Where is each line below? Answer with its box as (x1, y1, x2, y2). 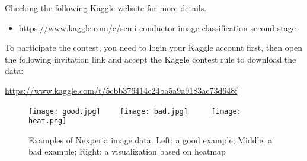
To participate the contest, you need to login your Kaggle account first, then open (5, 41, 302, 54)
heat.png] (28, 117, 67, 126)
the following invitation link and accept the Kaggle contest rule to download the (5, 52, 296, 65)
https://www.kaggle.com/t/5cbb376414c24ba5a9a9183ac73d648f (5, 84, 238, 96)
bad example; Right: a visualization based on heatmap (28, 145, 226, 157)
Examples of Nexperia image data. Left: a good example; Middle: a (28, 133, 273, 146)
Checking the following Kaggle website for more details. (5, 2, 207, 14)
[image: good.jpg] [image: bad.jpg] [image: (28, 107, 241, 116)
